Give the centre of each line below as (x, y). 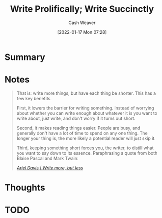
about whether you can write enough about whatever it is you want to (87, 113)
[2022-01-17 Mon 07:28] (82, 32)
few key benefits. (34, 98)
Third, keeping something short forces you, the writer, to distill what (85, 148)
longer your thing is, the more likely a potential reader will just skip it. (86, 138)
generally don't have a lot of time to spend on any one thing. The (82, 133)
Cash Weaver (82, 23)
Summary (25, 57)
